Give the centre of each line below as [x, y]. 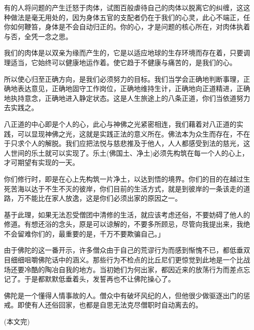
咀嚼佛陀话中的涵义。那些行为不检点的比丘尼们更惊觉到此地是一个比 [134, 260]
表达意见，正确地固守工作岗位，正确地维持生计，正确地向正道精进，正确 [134, 88]
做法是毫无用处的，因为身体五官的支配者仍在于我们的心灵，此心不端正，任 [130, 17]
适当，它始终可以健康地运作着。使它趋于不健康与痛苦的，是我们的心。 [123, 62]
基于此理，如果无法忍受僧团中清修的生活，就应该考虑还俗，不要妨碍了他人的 [127, 214]
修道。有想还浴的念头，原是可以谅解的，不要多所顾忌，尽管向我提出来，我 [124, 224]
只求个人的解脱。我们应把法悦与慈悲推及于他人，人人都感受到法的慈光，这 [130, 143]
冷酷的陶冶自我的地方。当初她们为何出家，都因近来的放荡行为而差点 [134, 269]
